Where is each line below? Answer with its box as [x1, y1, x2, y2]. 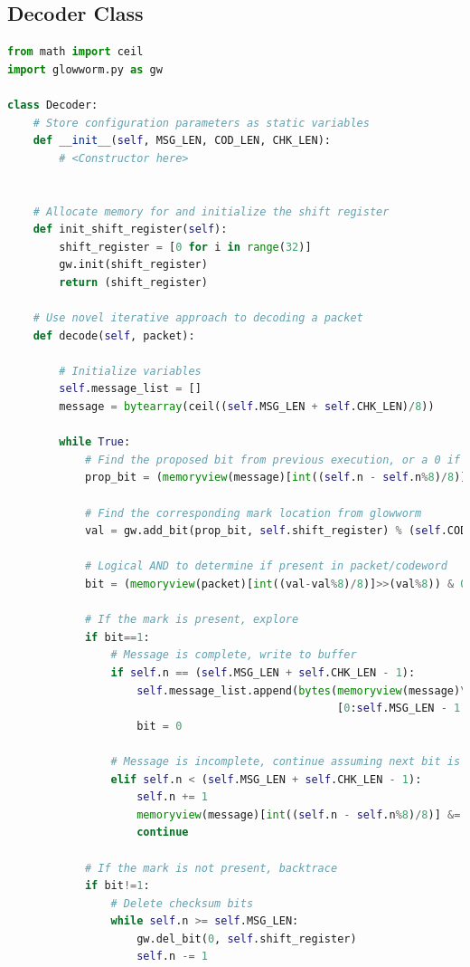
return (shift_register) [59, 275, 208, 289]
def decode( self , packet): [33, 329, 195, 342]
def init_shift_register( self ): [33, 223, 228, 236]
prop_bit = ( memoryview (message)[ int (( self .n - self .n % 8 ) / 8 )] [84, 471, 467, 484]
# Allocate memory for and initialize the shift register [33, 205, 390, 218]
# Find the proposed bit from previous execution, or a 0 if [84, 453, 461, 466]
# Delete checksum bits [110, 896, 254, 910]
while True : [59, 436, 131, 449]
